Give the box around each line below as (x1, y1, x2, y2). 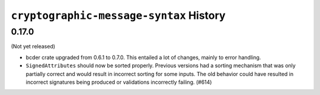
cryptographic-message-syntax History (11, 9, 226, 22)
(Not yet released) (11, 43, 56, 50)
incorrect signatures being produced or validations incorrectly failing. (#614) (25, 78, 212, 86)
